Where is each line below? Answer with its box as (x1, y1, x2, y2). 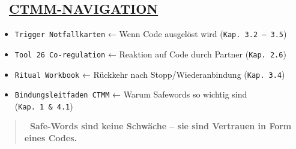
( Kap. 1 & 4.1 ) (14, 99, 73, 112)
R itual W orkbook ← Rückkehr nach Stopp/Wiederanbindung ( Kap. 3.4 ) (14, 68, 285, 80)
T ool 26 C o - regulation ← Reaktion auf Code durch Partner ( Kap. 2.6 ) (14, 47, 286, 60)
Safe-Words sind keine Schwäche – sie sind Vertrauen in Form (30, 120, 292, 132)
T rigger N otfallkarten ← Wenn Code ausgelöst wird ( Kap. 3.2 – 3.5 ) (14, 28, 287, 40)
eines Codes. (24, 132, 77, 144)
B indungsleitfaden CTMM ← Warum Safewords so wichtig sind (14, 88, 247, 101)
